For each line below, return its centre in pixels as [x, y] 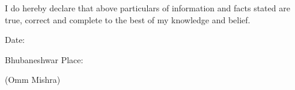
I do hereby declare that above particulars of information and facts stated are [147, 8]
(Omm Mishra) [33, 80]
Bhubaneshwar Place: [44, 59]
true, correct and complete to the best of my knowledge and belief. [128, 19]
